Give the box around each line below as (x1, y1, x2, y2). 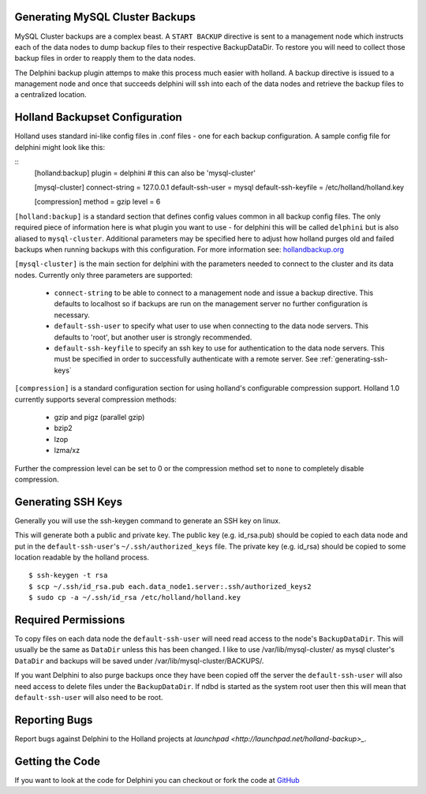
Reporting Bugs (14, 713, 93, 726)
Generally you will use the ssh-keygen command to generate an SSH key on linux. (14, 515, 281, 525)
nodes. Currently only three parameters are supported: (14, 270, 193, 279)
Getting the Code (14, 755, 100, 768)
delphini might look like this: (14, 142, 106, 152)
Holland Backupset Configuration (14, 110, 183, 124)
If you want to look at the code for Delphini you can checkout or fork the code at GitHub (14, 775, 300, 785)
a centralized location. (14, 90, 87, 99)
